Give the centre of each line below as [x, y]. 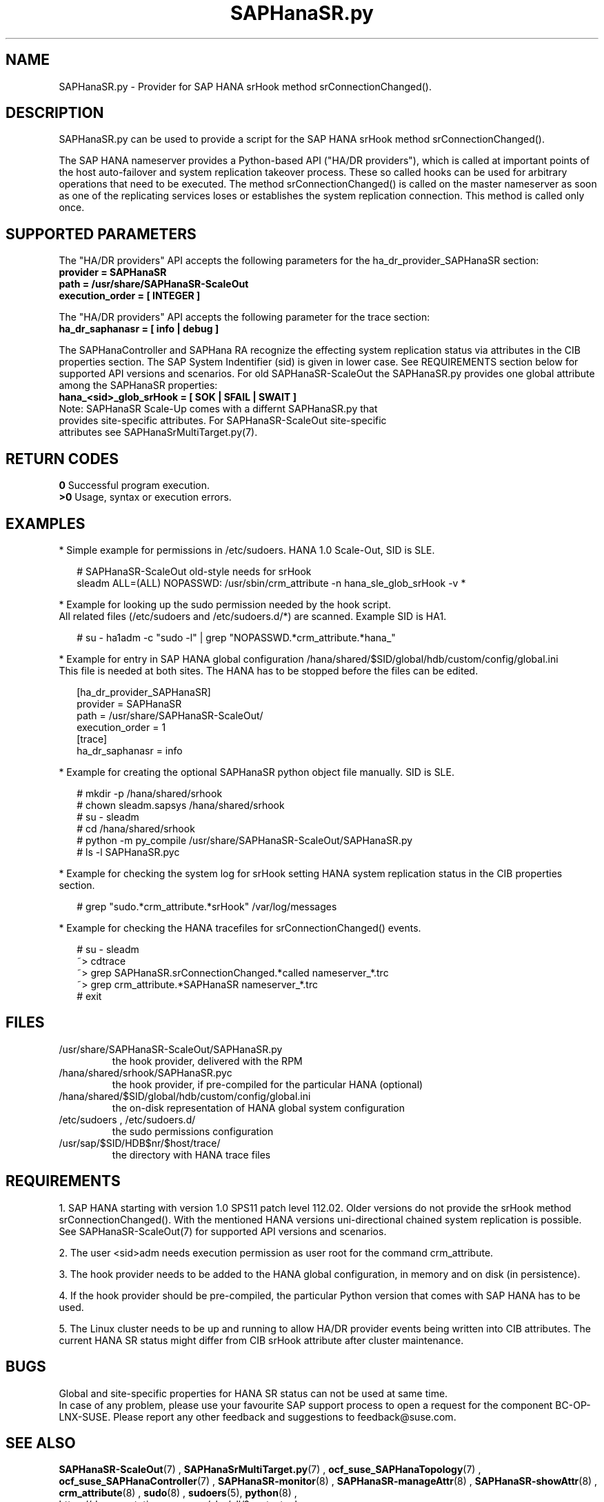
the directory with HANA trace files [191, 1154]
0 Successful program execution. [134, 485]
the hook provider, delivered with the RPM [207, 1061]
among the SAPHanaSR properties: [138, 385]
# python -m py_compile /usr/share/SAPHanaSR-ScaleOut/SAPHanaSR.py [245, 840]
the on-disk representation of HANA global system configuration [259, 1108]
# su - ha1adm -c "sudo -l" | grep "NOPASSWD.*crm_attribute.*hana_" [236, 637]
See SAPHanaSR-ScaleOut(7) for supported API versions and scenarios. [223, 1231]
